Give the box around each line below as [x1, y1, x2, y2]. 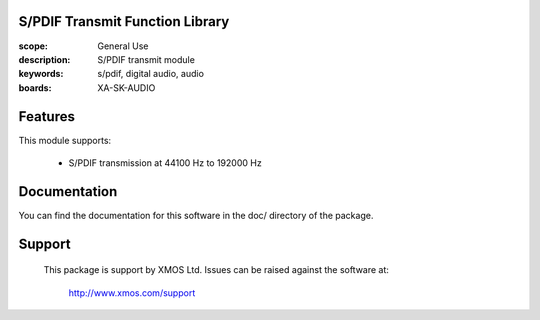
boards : [18, 81, 52, 94]
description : [18, 53, 71, 65]
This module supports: [18, 134, 112, 146]
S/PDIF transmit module [97, 53, 195, 65]
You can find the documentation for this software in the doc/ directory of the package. [18, 209, 374, 221]
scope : [18, 40, 49, 52]
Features [18, 108, 75, 125]
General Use [97, 40, 149, 52]
